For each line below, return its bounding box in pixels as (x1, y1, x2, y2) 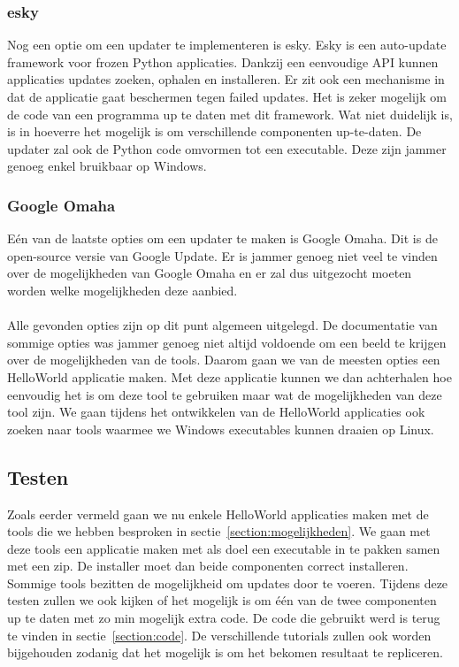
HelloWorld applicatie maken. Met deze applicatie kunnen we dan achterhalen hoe (7, 367, 452, 386)
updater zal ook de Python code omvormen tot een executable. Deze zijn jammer (7, 139, 447, 157)
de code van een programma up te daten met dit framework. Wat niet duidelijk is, (7, 104, 453, 123)
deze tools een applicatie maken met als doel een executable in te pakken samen (7, 539, 440, 557)
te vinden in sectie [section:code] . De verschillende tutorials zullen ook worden (7, 625, 432, 644)
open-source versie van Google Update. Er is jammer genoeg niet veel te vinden (7, 246, 438, 264)
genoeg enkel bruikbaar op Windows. (7, 157, 207, 175)
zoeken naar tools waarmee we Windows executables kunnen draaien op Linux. (7, 419, 434, 438)
